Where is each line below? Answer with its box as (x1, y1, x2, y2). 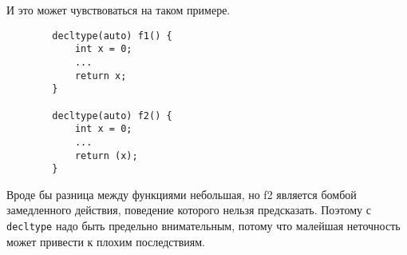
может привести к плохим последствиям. (6, 233, 205, 249)
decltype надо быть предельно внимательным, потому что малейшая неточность (6, 217, 401, 233)
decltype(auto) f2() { (52, 110, 172, 122)
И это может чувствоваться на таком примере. (6, 2, 231, 18)
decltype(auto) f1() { (52, 30, 172, 42)
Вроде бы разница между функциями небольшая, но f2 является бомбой (6, 185, 357, 202)
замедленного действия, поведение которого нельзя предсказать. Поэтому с (6, 201, 371, 218)
